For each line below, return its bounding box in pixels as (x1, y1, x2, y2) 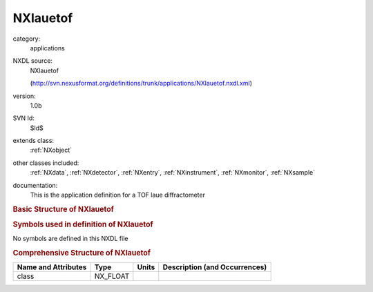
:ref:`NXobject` (30, 146, 73, 155)
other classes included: (12, 159, 79, 167)
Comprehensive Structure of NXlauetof (12, 249, 151, 258)
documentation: (12, 181, 58, 189)
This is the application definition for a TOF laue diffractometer (30, 191, 205, 199)
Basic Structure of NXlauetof (12, 204, 114, 214)
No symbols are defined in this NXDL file (12, 235, 128, 243)
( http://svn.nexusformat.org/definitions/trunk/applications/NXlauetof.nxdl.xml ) (30, 79, 252, 88)
